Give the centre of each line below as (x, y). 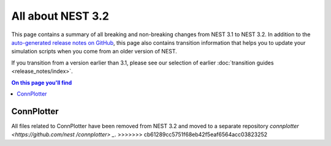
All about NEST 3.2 (60, 16)
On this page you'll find (42, 82)
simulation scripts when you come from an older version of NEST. (94, 52)
